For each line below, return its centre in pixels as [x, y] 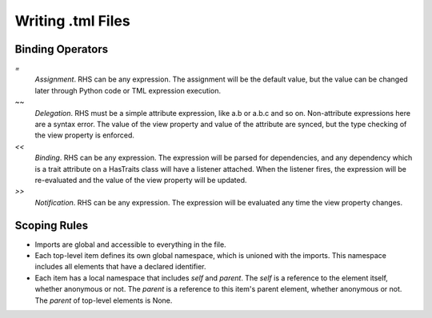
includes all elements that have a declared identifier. [121, 267]
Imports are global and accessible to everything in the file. [131, 244]
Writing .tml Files [73, 21]
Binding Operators [61, 49]
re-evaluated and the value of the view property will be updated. [141, 180]
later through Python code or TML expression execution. [128, 90]
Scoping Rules [52, 225]
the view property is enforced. [85, 135]
